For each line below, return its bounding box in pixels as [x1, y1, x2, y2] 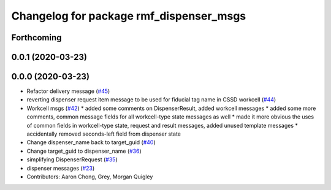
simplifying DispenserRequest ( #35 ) [26, 156, 118, 163]
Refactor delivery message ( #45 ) [26, 87, 110, 95]
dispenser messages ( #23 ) [26, 164, 95, 172]
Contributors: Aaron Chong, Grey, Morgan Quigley [26, 173, 153, 180]
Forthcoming [11, 32, 62, 43]
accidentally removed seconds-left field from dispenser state [26, 130, 181, 137]
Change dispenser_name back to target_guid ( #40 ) [26, 139, 156, 146]
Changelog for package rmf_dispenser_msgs [11, 9, 246, 23]
